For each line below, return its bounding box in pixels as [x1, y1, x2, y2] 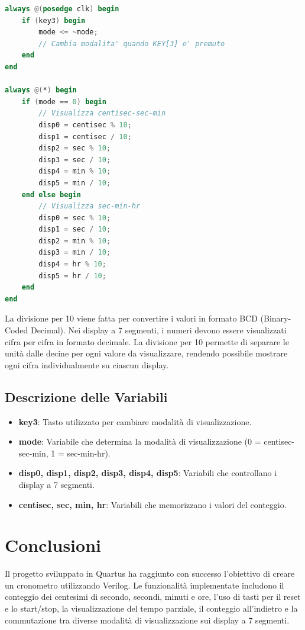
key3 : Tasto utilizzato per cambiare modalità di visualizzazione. [18, 415, 252, 427]
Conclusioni [5, 533, 101, 557]
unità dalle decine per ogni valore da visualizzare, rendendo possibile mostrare [5, 347, 288, 359]
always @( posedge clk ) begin [5, 5, 119, 13]
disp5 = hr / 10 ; [38, 271, 106, 280]
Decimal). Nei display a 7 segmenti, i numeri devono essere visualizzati [30, 324, 287, 336]
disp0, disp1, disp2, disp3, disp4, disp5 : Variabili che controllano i [18, 467, 277, 479]
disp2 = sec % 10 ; [38, 144, 111, 153]
